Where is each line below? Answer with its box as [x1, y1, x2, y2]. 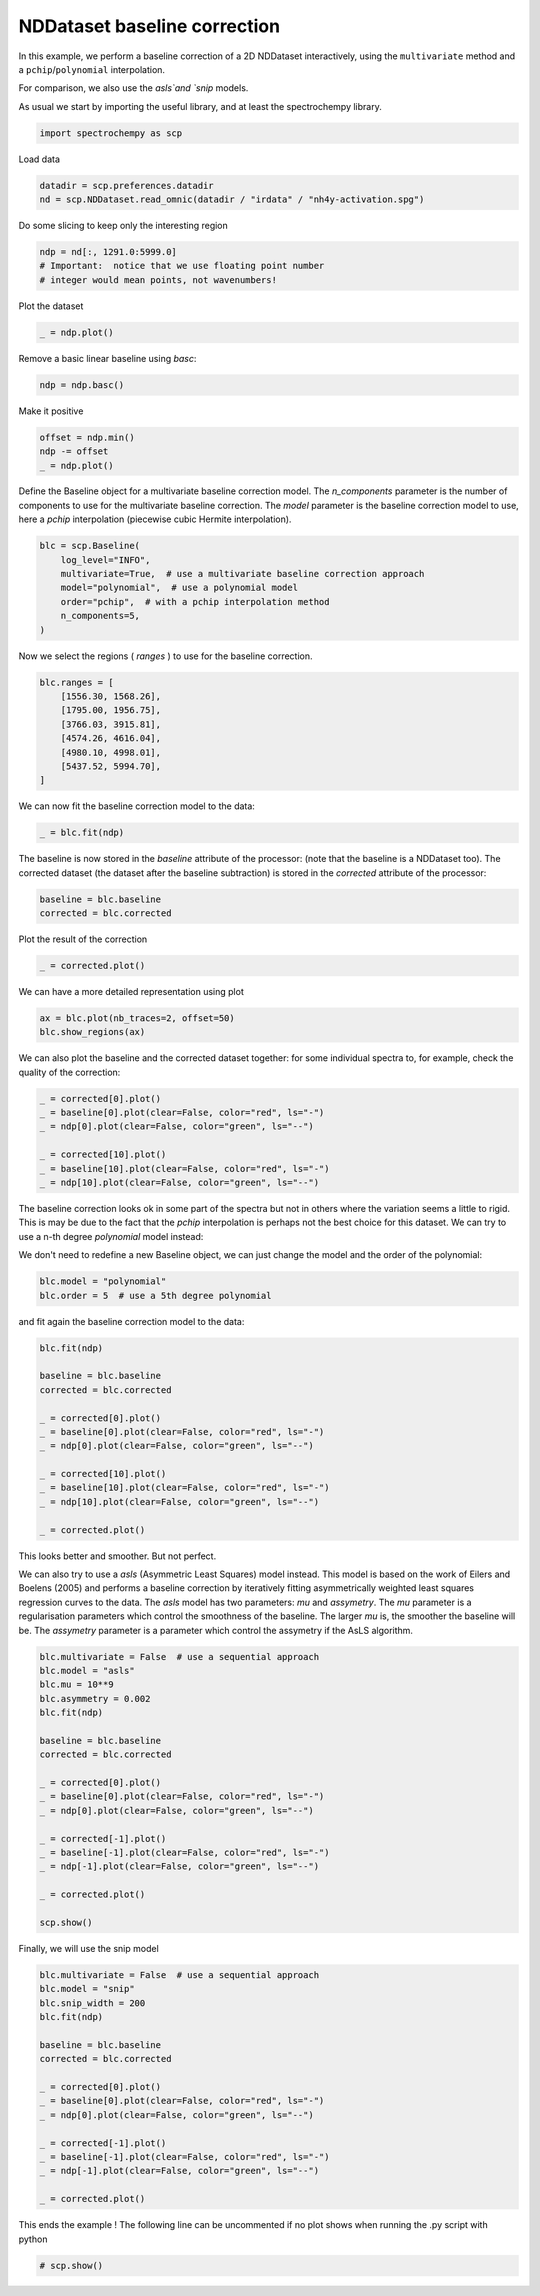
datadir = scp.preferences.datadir [39, 180, 214, 191]
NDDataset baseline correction [18, 15, 280, 37]
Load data [18, 153, 60, 165]
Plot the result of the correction [18, 933, 148, 945]
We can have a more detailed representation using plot [18, 985, 244, 997]
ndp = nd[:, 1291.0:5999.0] [39, 246, 177, 258]
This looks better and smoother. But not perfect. [18, 1550, 217, 1562]
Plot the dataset [18, 300, 84, 312]
